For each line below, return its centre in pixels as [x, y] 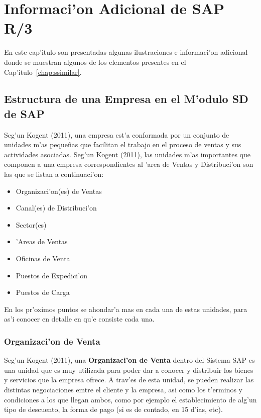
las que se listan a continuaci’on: [54, 174]
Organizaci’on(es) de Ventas [59, 191]
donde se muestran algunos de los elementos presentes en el [95, 62]
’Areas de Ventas [42, 241]
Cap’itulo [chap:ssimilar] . [43, 72]
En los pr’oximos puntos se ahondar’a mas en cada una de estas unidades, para [126, 309]
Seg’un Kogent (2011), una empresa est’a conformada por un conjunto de [117, 134]
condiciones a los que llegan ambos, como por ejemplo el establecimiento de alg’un [130, 399]
